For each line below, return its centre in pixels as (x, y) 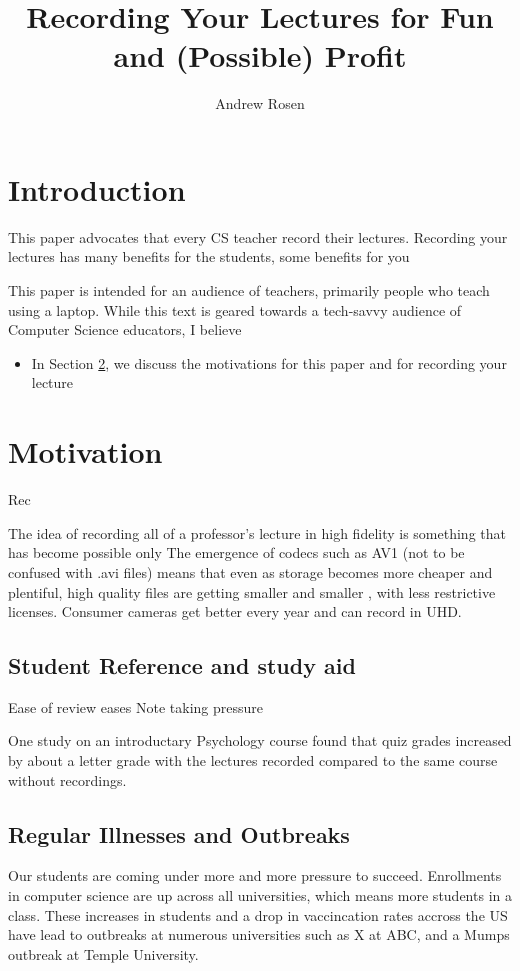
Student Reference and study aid (182, 665)
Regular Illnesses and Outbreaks (179, 833)
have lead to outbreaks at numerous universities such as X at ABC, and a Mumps (259, 934)
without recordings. (67, 779)
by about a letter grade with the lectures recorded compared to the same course (253, 760)
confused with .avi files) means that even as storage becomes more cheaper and (250, 571)
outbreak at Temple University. (103, 953)
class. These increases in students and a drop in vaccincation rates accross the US (258, 914)
